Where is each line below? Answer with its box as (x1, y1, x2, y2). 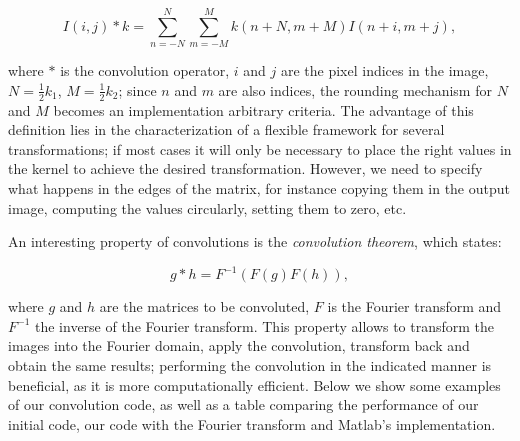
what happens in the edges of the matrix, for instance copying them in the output (8, 177, 510, 198)
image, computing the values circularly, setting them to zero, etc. (8, 197, 407, 218)
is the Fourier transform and (327, 296, 502, 317)
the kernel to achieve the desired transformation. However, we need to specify (8, 158, 483, 179)
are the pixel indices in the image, (280, 60, 489, 81)
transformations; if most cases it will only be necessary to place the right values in (8, 138, 512, 159)
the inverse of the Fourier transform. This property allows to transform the (34, 315, 495, 336)
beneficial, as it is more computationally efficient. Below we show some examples (8, 374, 501, 395)
